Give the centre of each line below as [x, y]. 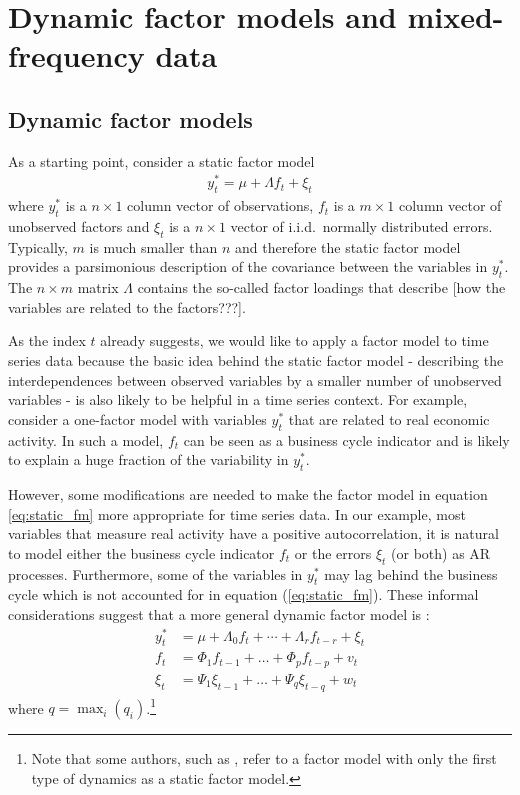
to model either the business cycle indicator [141, 552]
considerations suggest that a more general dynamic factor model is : [219, 613]
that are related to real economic [389, 418]
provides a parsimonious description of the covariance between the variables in [248, 266]
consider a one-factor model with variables [137, 418]
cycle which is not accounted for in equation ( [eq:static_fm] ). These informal [243, 594]
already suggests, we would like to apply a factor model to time [294, 340]
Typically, [38, 246]
